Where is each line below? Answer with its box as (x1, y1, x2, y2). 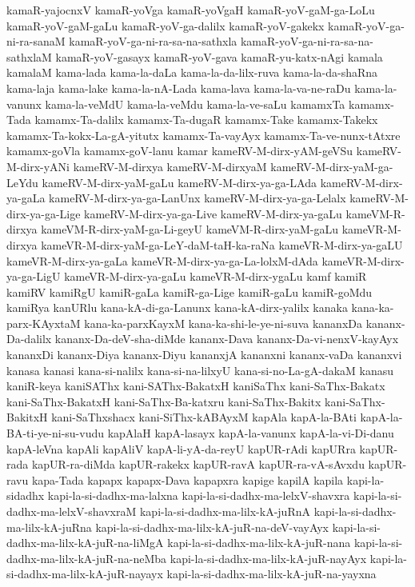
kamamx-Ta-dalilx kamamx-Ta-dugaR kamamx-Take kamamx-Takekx (34, 111, 378, 128)
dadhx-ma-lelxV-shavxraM (6, 503, 137, 519)
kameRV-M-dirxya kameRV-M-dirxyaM (73, 158, 267, 174)
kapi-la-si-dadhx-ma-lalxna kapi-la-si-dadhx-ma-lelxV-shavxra (47, 487, 350, 504)
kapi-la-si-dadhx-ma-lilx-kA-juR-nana (167, 534, 351, 551)
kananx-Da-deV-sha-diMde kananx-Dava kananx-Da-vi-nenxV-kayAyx (54, 330, 399, 347)
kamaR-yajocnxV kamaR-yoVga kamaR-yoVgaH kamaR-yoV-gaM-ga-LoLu (6, 2, 375, 18)
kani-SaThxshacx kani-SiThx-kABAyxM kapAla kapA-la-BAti (51, 409, 357, 425)
